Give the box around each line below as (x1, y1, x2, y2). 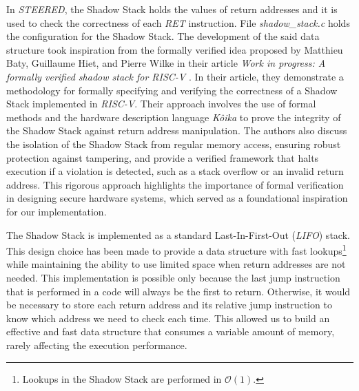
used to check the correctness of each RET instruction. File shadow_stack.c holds (6, 15, 350, 30)
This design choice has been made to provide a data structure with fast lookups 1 (6, 242, 347, 257)
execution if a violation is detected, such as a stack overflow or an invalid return (6, 164, 344, 178)
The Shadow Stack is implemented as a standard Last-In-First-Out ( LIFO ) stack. (6, 227, 350, 242)
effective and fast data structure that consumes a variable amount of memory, (6, 324, 335, 339)
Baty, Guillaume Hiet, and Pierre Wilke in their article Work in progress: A (6, 56, 326, 70)
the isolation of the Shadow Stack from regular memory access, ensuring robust (6, 136, 341, 151)
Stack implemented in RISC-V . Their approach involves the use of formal (6, 96, 316, 111)
